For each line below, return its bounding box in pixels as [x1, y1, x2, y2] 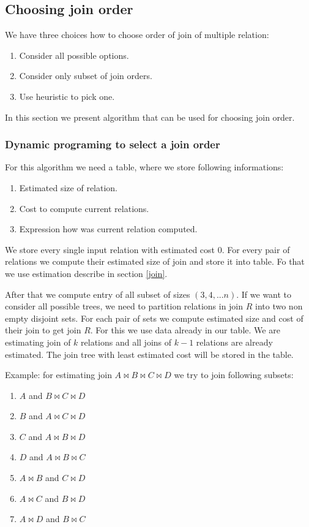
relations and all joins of [81, 335, 172, 348]
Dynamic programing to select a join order [5, 137, 220, 152]
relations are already [196, 335, 273, 348]
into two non [255, 300, 303, 313]
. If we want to [236, 287, 292, 300]
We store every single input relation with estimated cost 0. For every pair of [5, 243, 290, 256]
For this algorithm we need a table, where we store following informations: [5, 161, 284, 173]
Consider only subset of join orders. [19, 69, 152, 82]
